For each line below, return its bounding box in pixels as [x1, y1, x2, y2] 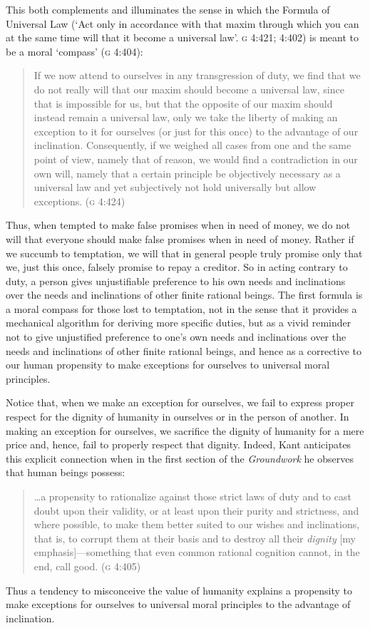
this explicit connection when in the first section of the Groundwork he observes [6, 451, 354, 465]
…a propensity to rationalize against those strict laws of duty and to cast [34, 489, 351, 503]
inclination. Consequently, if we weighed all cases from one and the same [34, 138, 351, 153]
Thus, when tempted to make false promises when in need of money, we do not [6, 217, 351, 232]
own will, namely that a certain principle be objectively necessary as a [34, 165, 341, 180]
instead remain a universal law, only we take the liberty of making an [34, 110, 338, 125]
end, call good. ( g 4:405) [34, 558, 141, 573]
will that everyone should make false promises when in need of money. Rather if [6, 231, 354, 246]
